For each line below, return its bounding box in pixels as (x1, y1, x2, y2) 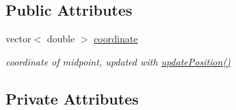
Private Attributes (5, 87, 139, 109)
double (47, 31, 75, 46)
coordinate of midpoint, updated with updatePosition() (5, 54, 231, 68)
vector (5, 31, 31, 46)
